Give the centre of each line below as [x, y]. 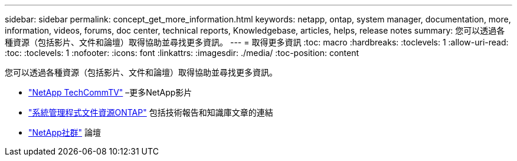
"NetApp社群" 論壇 [65, 132]
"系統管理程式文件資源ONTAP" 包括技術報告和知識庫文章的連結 [151, 112]
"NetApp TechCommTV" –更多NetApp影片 [110, 92]
